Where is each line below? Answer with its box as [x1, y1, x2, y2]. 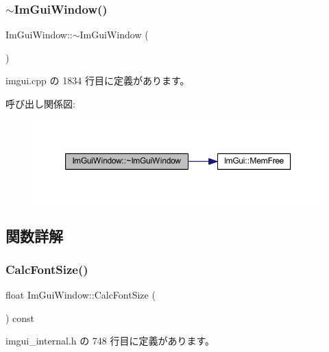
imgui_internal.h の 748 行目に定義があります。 [5, 334, 215, 348]
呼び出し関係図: [5, 97, 75, 110]
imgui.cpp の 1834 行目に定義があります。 [5, 73, 190, 88]
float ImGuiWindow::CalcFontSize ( [5, 288, 156, 302]
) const [5, 310, 35, 325]
